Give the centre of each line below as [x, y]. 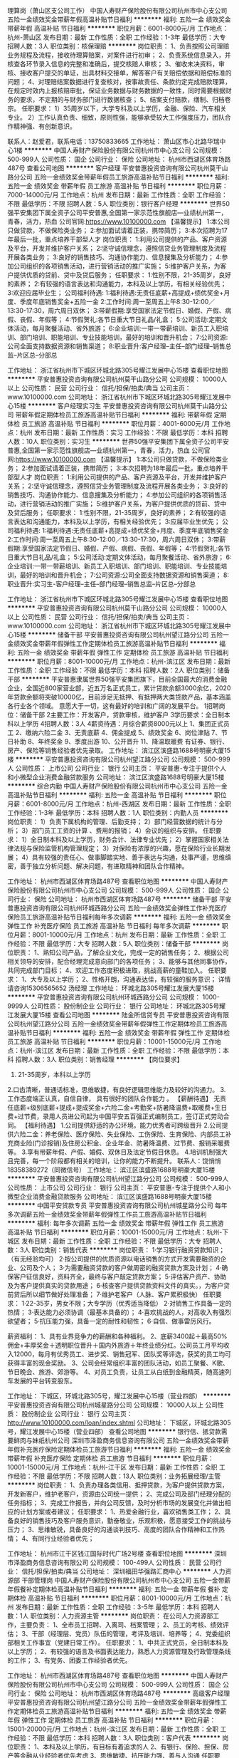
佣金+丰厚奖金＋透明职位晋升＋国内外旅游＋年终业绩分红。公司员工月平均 [116, 1345]
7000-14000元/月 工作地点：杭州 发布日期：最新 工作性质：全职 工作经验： [117, 195]
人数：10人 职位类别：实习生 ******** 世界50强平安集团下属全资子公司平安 [118, 441]
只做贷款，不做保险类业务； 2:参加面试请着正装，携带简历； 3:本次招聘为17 [117, 230]
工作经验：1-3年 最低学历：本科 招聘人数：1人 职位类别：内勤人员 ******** [118, 813]
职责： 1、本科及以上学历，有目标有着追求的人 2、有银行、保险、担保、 [118, 1747]
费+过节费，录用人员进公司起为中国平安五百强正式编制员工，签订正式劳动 [116, 1116]
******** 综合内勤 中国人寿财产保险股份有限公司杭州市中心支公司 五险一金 [117, 786]
